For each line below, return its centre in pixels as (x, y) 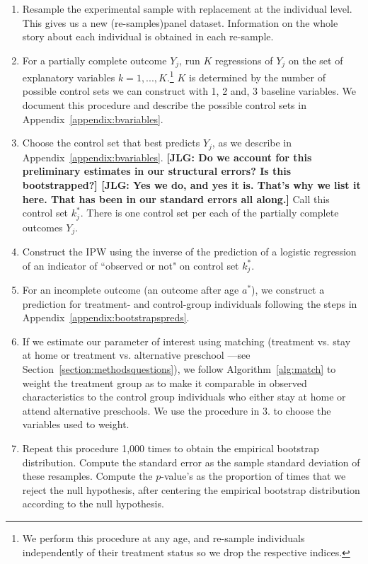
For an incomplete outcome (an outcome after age (131, 290)
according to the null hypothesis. (93, 503)
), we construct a (288, 290)
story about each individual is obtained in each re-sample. (148, 36)
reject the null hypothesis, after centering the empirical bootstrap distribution (191, 489)
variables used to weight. (76, 424)
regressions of (244, 60)
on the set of (316, 60)
